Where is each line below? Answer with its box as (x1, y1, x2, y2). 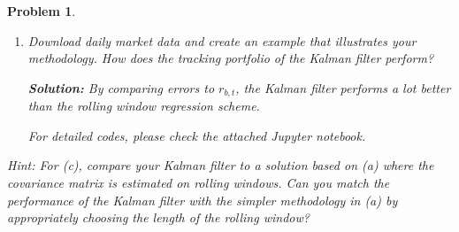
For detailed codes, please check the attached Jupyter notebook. (27, 126, 366, 144)
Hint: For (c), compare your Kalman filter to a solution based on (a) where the (7, 156, 434, 174)
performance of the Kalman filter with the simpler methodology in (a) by (7, 190, 398, 209)
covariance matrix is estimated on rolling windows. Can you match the (7, 174, 390, 192)
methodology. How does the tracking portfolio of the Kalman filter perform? (27, 49, 434, 67)
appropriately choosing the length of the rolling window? (7, 208, 310, 227)
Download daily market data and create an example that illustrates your (27, 31, 417, 50)
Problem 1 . (7, 2, 76, 19)
